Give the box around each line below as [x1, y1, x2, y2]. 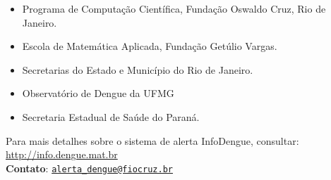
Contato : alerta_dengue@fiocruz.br [6, 160, 173, 175]
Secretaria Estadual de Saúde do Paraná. [22, 109, 200, 124]
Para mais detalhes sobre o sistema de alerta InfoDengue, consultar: [6, 133, 299, 148]
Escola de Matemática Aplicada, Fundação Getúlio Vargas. [22, 39, 277, 53]
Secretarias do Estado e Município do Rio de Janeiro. [22, 62, 253, 77]
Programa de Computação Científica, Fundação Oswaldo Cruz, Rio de [22, 1, 326, 15]
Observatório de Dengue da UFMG [22, 86, 174, 101]
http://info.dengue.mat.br [6, 147, 118, 162]
